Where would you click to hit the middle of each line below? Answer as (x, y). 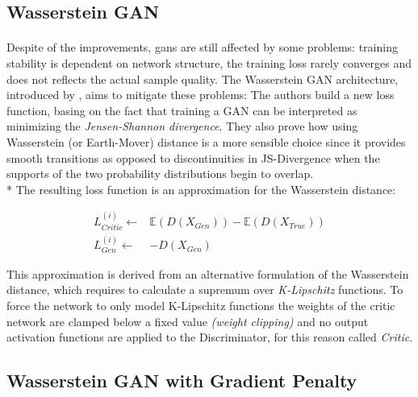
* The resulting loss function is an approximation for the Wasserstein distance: (201, 189)
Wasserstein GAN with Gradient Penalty (182, 380)
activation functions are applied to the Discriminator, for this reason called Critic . (210, 337)
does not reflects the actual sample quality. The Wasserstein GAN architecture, (203, 79)
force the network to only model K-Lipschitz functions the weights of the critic (201, 306)
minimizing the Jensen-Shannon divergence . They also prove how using (182, 126)
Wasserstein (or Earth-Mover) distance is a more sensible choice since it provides (206, 141)
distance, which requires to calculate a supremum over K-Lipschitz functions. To (205, 289)
